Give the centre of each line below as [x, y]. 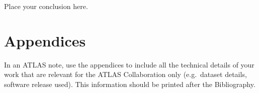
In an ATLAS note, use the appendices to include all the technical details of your [129, 64]
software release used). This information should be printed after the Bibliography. [130, 84]
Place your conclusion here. [46, 6]
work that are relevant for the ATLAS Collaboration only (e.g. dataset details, [125, 74]
